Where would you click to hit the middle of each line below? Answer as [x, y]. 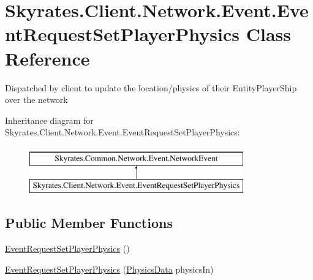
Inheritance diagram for [49, 120]
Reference [47, 58]
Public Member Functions [89, 223]
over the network [36, 100]
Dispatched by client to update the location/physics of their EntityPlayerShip [151, 87]
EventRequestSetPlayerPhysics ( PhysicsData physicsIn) [109, 269]
